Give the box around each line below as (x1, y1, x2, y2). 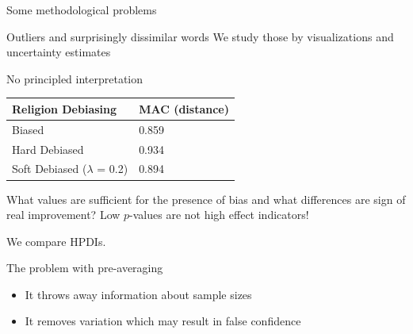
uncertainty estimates (6, 44, 111, 60)
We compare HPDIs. (6, 232, 106, 249)
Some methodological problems (6, 2, 157, 17)
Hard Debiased (12, 140, 84, 157)
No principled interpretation (6, 70, 143, 86)
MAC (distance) (139, 100, 229, 117)
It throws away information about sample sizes (25, 286, 252, 302)
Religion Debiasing (12, 100, 117, 117)
